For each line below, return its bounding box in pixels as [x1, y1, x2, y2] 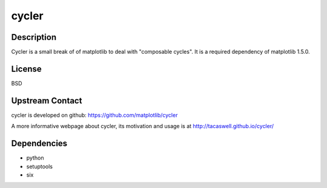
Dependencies [11, 138, 68, 149]
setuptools [26, 163, 53, 170]
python [26, 154, 44, 161]
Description [11, 32, 57, 42]
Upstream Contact [11, 96, 82, 106]
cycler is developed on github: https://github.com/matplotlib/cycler [11, 111, 178, 118]
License [11, 63, 42, 74]
